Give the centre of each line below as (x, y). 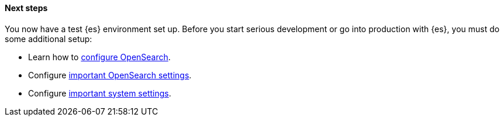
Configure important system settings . (100, 93)
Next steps (26, 8)
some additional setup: (49, 39)
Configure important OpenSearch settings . (110, 75)
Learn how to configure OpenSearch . (99, 57)
